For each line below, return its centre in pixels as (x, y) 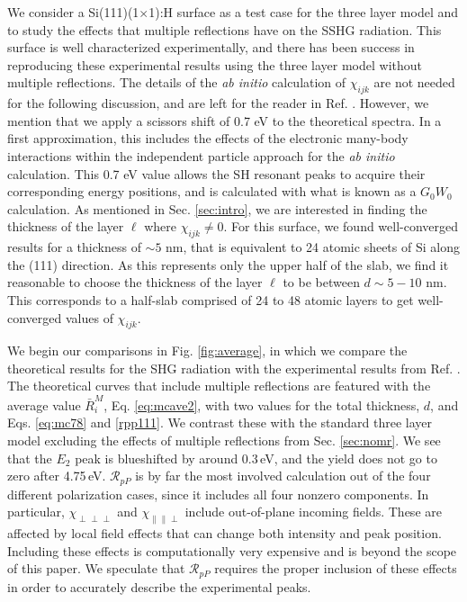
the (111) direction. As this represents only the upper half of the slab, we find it (228, 264)
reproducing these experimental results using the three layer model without (215, 64)
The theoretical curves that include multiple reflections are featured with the (219, 386)
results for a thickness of (74, 247)
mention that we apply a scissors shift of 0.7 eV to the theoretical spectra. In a (225, 120)
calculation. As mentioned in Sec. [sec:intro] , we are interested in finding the (217, 208)
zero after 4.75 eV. (57, 476)
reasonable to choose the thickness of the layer (135, 282)
